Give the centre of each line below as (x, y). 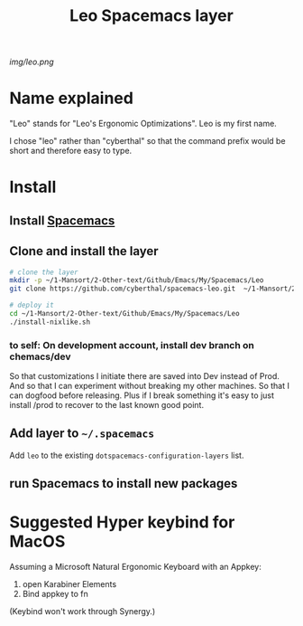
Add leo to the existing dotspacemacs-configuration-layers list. (127, 455)
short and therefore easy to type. (71, 151)
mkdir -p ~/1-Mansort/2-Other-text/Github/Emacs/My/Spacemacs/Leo (137, 280)
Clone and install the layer (84, 251)
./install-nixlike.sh (50, 322)
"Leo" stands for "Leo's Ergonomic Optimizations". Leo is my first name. (143, 124)
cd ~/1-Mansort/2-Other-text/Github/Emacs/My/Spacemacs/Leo (125, 314)
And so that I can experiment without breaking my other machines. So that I (150, 386)
